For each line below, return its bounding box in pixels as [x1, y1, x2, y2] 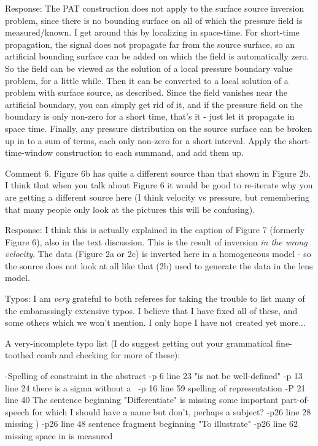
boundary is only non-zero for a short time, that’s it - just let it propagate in [5, 110, 295, 123]
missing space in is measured [5, 429, 113, 442]
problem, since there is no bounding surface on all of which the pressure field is [5, 13, 303, 26]
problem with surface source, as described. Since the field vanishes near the [5, 86, 287, 99]
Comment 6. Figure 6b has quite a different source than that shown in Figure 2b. [5, 166, 311, 179]
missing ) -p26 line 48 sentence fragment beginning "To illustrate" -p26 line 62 [5, 417, 298, 430]
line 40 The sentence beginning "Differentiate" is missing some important [5, 393, 279, 406]
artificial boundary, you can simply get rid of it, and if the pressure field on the [5, 98, 303, 110]
